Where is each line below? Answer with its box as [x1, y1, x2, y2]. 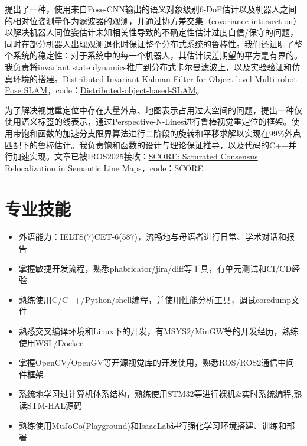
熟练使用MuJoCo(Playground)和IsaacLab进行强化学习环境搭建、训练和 [18, 419, 287, 431]
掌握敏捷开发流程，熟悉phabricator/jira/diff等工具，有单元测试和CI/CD [18, 262, 292, 274]
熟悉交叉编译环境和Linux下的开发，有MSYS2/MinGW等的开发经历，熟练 [18, 325, 299, 337]
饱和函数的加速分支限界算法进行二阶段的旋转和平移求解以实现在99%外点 [21, 126, 301, 139]
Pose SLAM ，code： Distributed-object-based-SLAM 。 [5, 84, 204, 96]
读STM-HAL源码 [18, 399, 82, 411]
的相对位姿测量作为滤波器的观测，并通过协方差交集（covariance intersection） [5, 14, 302, 27]
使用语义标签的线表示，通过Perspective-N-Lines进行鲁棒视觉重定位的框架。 [5, 115, 292, 128]
